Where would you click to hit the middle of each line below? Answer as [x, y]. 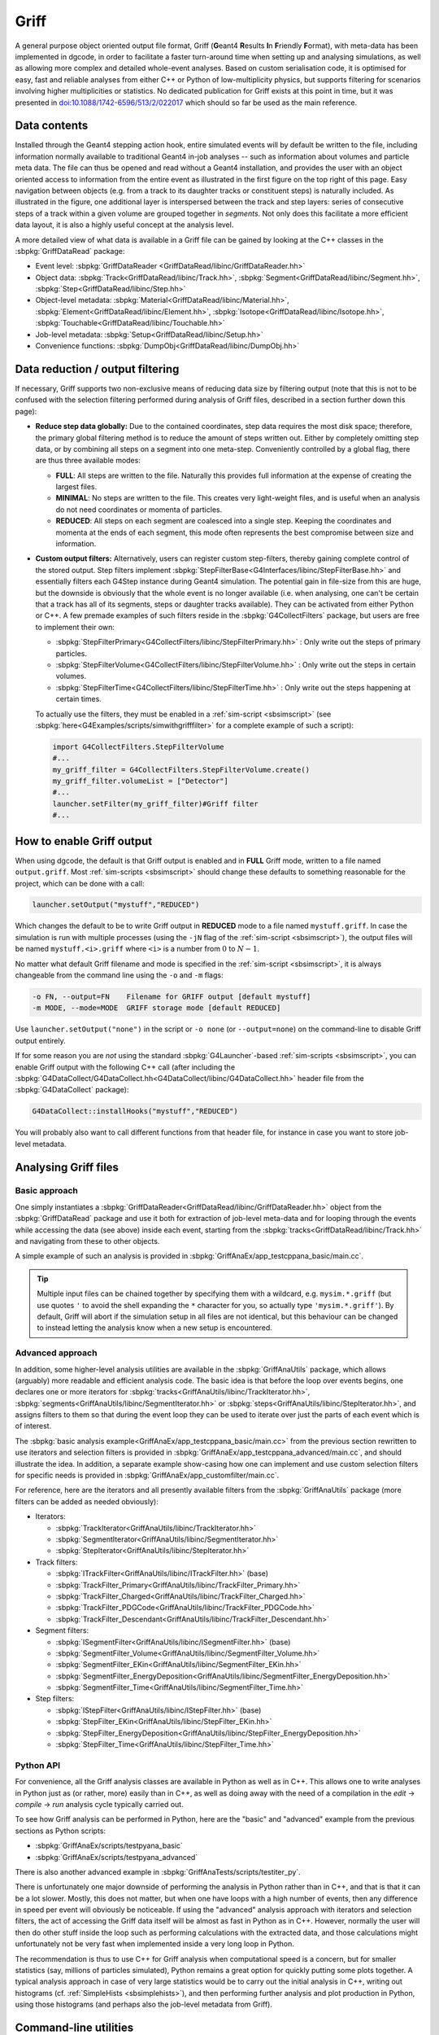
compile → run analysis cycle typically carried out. [99, 1804]
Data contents [52, 126]
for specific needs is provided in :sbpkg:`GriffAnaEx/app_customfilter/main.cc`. [147, 1475]
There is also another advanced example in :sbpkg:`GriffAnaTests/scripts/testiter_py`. [158, 1871]
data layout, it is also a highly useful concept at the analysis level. [124, 225]
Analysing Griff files [67, 1167]
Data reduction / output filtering [97, 369]
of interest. [33, 1426]
